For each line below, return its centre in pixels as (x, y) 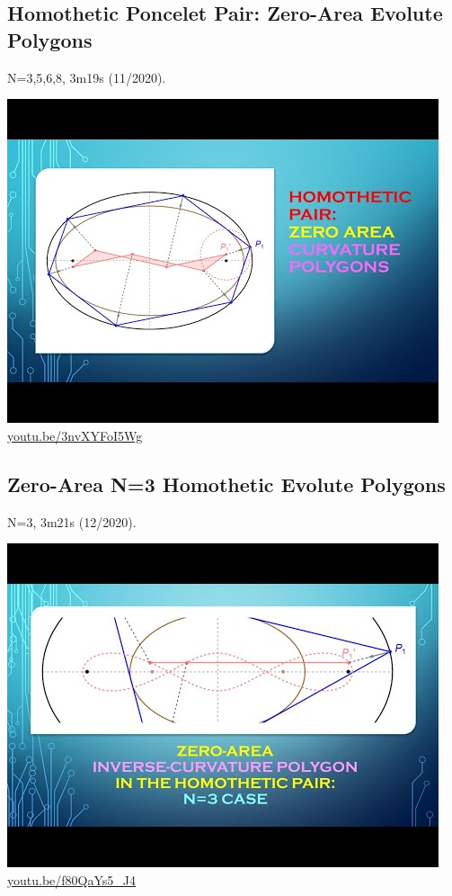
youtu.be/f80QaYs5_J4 (72, 879)
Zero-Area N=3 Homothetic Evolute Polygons (226, 484)
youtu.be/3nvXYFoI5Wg (75, 435)
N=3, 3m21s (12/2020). (72, 521)
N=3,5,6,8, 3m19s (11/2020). (87, 77)
